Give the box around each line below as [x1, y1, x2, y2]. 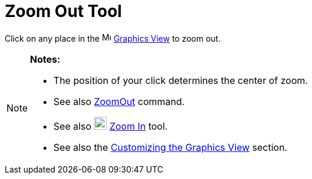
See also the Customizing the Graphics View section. [53, 141, 287, 153]
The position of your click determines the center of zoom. [53, 74, 308, 86]
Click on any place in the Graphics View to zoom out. [5, 33, 221, 43]
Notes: [30, 53, 61, 65]
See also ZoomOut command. [53, 95, 185, 107]
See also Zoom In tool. [53, 120, 168, 132]
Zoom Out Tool [5, 1, 122, 21]
